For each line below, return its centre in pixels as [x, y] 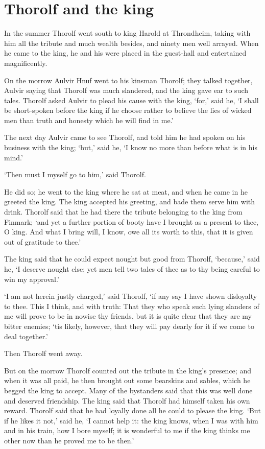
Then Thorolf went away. [43, 353]
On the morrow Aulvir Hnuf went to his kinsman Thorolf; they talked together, [128, 80]
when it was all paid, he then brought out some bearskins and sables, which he [127, 380]
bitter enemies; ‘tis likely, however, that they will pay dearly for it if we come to [129, 326]
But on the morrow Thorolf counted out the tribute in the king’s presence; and [128, 370]
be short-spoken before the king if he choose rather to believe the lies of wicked [128, 110]
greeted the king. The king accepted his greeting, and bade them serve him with [130, 202]
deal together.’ [26, 336]
